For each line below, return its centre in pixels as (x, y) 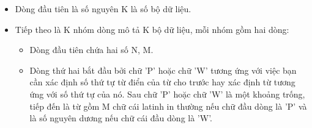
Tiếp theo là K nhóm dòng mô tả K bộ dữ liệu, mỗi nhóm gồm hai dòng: (152, 29)
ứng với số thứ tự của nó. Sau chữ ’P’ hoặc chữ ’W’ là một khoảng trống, (167, 94)
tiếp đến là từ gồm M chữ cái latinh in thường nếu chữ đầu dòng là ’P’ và (168, 106)
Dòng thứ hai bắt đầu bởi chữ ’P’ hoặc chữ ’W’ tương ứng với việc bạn (163, 70)
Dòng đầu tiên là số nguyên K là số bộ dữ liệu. (103, 9)
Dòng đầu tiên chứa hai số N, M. (91, 50)
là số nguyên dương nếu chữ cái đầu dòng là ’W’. (121, 118)
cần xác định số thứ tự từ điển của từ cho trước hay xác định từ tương (162, 82)
